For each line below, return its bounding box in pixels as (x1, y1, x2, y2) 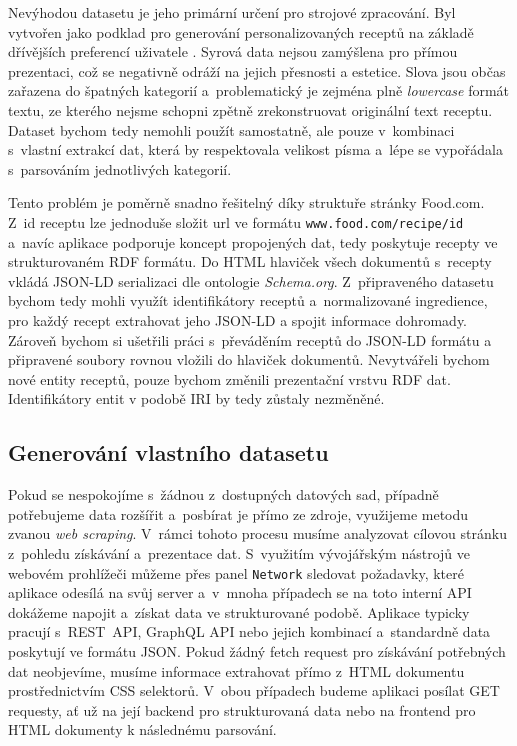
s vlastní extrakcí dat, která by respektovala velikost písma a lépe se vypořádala (8, 139, 503, 160)
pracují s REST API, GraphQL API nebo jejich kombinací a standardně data (8, 621, 491, 642)
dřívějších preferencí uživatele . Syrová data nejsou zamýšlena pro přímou (8, 41, 458, 62)
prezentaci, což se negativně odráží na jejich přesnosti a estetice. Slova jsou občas (8, 60, 506, 81)
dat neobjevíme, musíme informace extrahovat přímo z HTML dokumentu (8, 660, 465, 681)
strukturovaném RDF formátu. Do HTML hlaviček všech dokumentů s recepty (8, 251, 492, 272)
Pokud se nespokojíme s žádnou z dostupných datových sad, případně (8, 484, 439, 505)
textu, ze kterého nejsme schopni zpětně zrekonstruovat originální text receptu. (8, 99, 493, 120)
